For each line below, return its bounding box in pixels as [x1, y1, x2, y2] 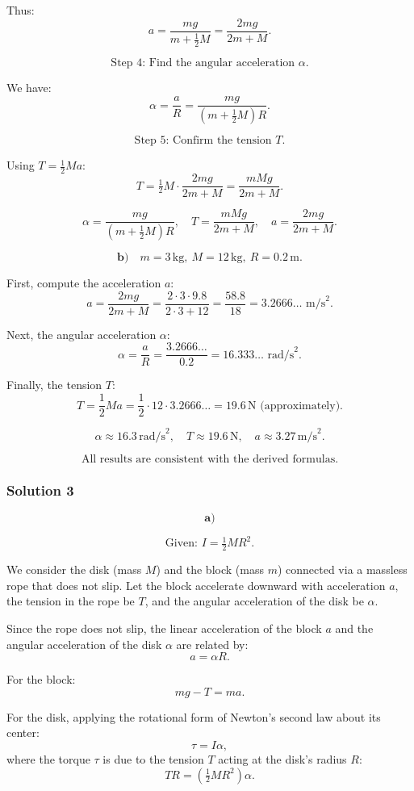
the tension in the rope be [6, 592, 135, 609]
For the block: [6, 671, 76, 688]
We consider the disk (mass [6, 561, 142, 578]
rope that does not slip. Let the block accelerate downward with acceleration [6, 576, 386, 593]
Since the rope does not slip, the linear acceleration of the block [6, 619, 322, 636]
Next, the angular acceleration [6, 325, 157, 342]
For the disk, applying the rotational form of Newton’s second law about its [6, 708, 381, 725]
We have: [6, 78, 52, 95]
